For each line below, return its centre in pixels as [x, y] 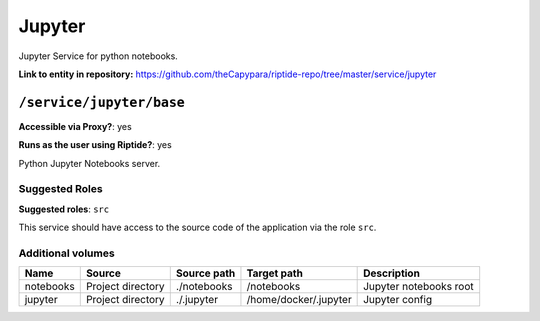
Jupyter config [398, 300]
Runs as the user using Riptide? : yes [95, 145]
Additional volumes [66, 253]
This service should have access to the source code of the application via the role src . [197, 227]
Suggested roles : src [64, 209]
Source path [205, 273]
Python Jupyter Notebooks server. [89, 163]
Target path [275, 273]
